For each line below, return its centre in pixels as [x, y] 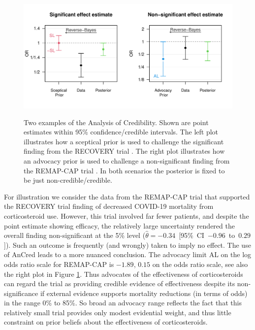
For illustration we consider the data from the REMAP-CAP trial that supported [127, 196]
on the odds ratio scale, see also [200, 264]
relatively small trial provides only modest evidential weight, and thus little [118, 312]
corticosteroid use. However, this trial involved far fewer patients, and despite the [127, 215]
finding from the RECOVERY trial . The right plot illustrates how [124, 151]
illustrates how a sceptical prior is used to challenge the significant [124, 141]
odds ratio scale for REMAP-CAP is [59, 264]
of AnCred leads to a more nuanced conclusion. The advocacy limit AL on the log [128, 254]
